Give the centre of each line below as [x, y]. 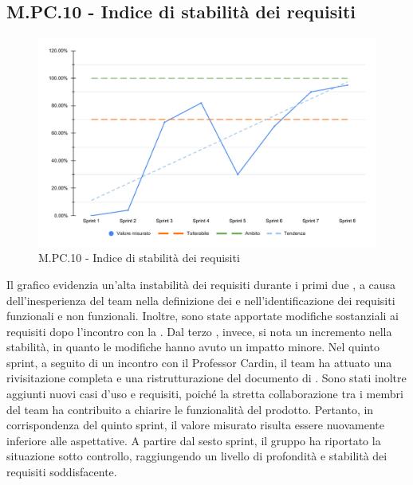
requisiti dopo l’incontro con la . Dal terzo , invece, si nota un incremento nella [199, 331]
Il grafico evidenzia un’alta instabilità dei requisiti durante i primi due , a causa [201, 284]
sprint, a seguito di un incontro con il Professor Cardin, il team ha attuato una [199, 362]
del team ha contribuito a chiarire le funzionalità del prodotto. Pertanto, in [190, 409]
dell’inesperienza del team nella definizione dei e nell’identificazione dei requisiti [201, 300]
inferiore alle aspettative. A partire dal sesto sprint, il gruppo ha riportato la [194, 440]
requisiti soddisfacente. [62, 472]
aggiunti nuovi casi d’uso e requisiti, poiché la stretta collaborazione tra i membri [205, 394]
